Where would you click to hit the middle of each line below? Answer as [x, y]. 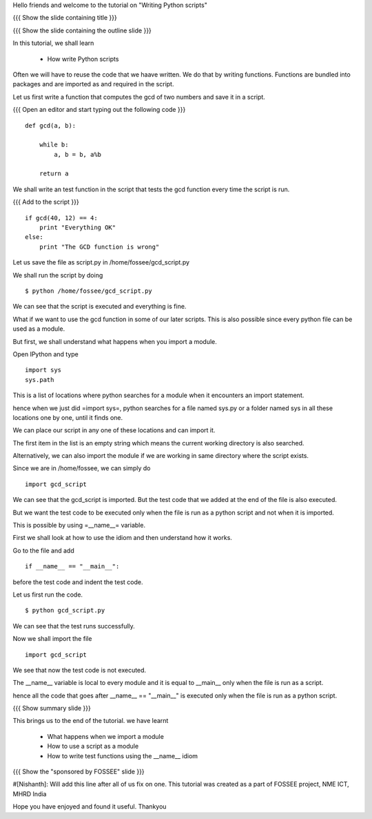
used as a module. [39, 329]
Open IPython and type [45, 354]
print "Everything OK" [77, 228]
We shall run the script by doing [58, 275]
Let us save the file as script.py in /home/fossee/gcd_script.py [101, 262]
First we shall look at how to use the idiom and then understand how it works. [122, 538]
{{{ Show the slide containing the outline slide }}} [82, 30]
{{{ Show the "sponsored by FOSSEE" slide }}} [79, 772]
